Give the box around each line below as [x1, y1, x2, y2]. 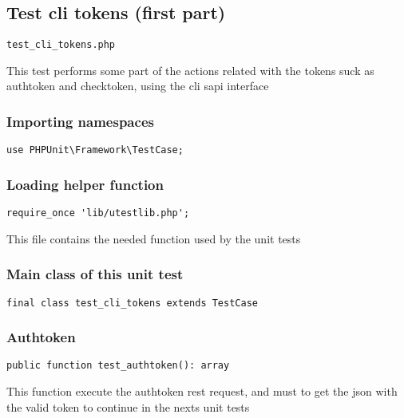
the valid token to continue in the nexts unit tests [6, 398, 250, 415]
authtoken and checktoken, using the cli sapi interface [6, 77, 269, 94]
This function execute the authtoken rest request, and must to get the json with [6, 383, 398, 400]
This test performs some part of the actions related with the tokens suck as [6, 61, 374, 78]
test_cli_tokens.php [6, 39, 116, 51]
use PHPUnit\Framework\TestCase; [6, 144, 184, 156]
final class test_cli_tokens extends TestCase [6, 297, 258, 309]
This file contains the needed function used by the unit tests [6, 230, 301, 246]
